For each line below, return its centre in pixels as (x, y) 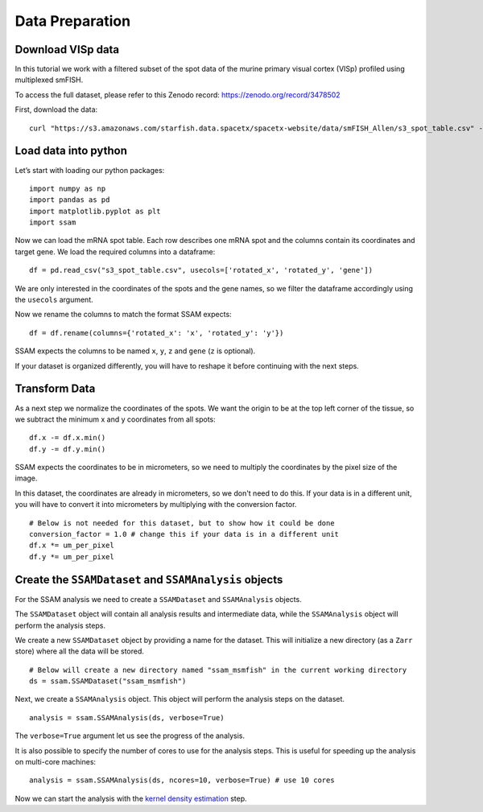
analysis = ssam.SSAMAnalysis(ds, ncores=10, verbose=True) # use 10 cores (182, 780)
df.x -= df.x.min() (68, 438)
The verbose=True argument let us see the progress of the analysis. (130, 736)
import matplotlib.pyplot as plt (95, 211)
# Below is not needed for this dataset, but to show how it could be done (182, 523)
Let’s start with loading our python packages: (90, 170)
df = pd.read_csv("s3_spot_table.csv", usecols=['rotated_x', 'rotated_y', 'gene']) (201, 270)
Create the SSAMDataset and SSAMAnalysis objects (149, 579)
